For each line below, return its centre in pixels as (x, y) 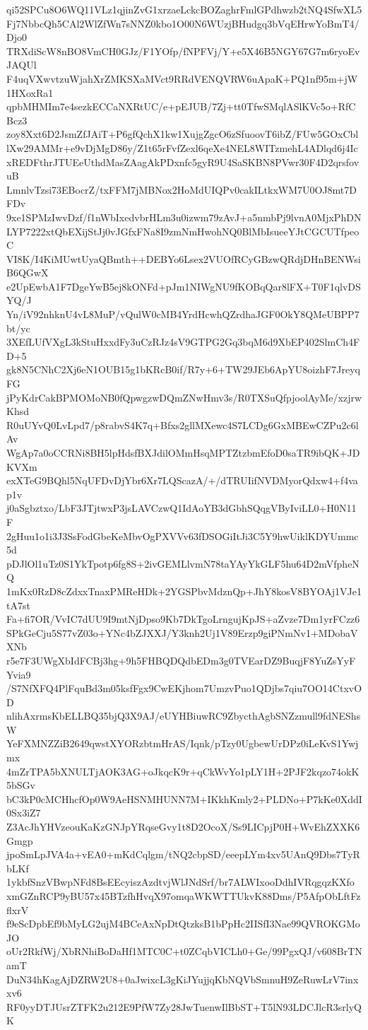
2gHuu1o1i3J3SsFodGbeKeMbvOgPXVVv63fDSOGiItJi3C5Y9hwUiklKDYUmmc (183, 536)
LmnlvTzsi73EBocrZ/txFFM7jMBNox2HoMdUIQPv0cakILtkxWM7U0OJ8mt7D (182, 189)
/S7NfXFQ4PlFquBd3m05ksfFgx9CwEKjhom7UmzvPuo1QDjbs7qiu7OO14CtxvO (184, 688)
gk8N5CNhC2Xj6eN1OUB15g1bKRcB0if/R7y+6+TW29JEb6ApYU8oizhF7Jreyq (183, 369)
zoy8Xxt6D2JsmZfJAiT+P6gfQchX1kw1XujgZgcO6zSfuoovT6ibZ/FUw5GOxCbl (183, 134)
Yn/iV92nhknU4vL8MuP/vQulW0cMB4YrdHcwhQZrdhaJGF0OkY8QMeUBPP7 (183, 314)
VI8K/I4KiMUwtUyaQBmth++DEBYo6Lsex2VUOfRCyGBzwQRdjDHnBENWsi (184, 258)
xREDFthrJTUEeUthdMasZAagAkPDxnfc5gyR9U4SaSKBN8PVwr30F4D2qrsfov (183, 162)
